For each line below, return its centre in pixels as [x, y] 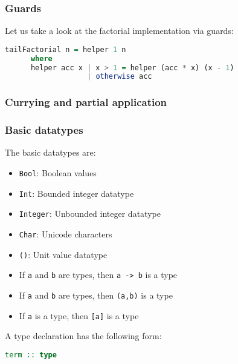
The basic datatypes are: [50, 152]
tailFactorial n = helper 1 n [66, 49]
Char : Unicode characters [66, 233]
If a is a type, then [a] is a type [79, 315]
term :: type [31, 355]
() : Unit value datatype [63, 254]
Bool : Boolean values [58, 172]
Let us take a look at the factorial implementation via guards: [119, 31]
